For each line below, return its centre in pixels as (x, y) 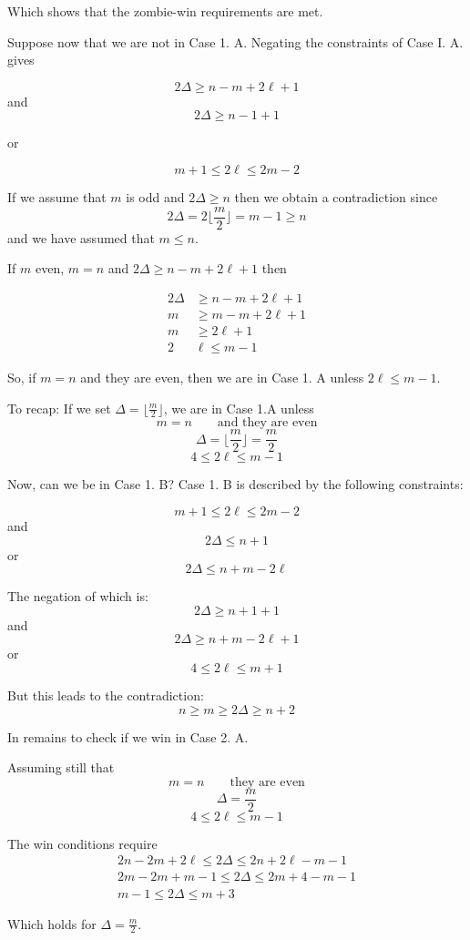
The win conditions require (82, 843)
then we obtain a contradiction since (336, 196)
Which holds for (52, 923)
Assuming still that (61, 767)
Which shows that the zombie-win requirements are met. (165, 11)
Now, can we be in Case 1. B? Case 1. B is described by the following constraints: (235, 484)
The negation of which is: (78, 596)
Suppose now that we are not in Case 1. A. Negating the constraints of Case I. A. (235, 41)
